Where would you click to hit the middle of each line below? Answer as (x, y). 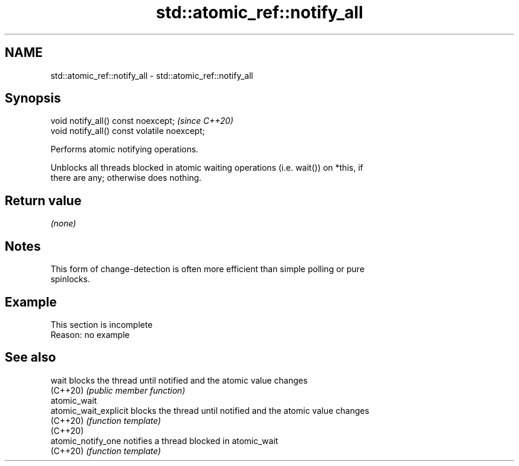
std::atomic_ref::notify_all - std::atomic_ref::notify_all (152, 75)
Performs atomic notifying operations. (124, 149)
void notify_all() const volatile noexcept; (128, 131)
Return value (43, 200)
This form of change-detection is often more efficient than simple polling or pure (208, 269)
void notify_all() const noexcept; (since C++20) (142, 121)
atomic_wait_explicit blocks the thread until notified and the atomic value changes (210, 410)
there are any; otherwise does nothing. (126, 178)
